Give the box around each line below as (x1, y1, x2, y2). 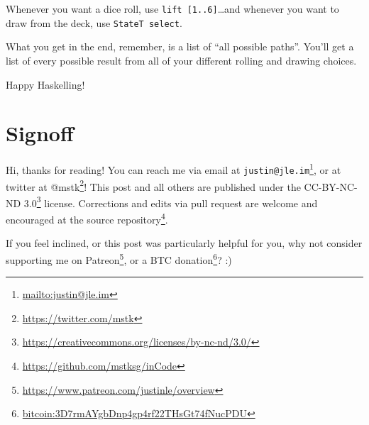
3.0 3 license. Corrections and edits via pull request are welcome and (23, 193, 318, 210)
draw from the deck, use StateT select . (6, 15, 182, 30)
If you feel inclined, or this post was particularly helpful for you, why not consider (6, 236, 363, 250)
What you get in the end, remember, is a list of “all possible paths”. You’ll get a (6, 39, 354, 54)
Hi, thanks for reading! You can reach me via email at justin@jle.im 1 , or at (6, 160, 341, 177)
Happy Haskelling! (6, 77, 85, 92)
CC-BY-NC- (304, 179, 358, 194)
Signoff (6, 118, 74, 148)
